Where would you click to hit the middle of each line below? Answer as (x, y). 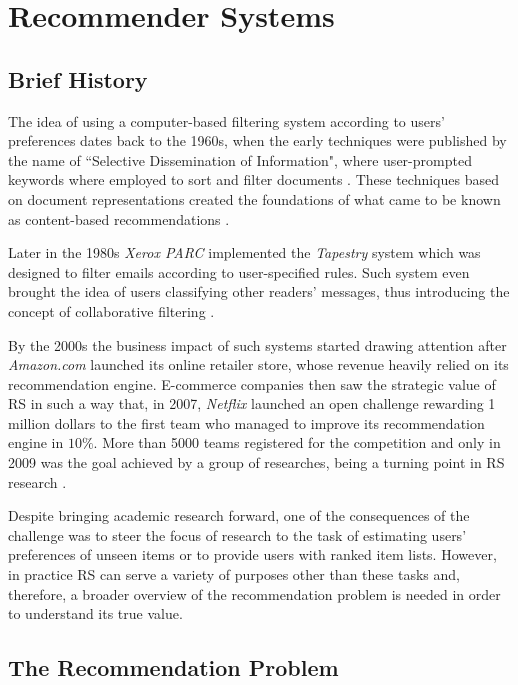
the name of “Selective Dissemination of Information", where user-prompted (240, 159)
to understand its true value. (95, 613)
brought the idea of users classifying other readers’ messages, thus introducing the (259, 291)
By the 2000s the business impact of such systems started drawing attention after (257, 344)
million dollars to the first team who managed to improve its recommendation (246, 422)
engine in (36, 442)
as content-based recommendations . (119, 218)
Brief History (78, 78)
